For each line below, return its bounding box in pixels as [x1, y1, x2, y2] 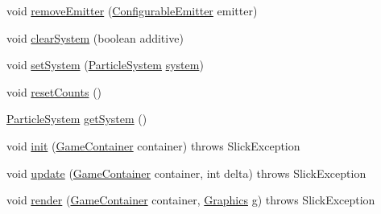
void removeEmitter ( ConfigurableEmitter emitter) [6, 2, 258, 19]
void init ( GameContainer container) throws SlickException [6, 137, 300, 154]
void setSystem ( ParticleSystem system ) [6, 56, 204, 73]
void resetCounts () [6, 83, 102, 100]
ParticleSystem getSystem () [6, 110, 147, 127]
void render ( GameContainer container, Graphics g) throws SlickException [6, 191, 375, 208]
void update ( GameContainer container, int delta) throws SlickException [6, 164, 367, 181]
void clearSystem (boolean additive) [6, 29, 184, 46]
